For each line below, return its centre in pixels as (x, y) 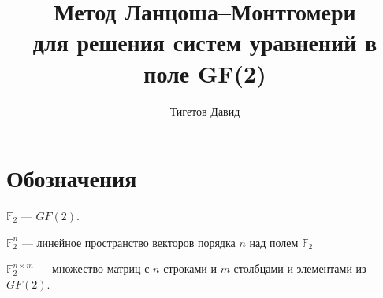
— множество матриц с (93, 269)
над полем (274, 242)
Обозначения (72, 178)
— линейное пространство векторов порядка (128, 242)
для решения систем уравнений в (205, 42)
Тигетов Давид (205, 110)
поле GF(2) (205, 73)
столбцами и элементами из (300, 269)
